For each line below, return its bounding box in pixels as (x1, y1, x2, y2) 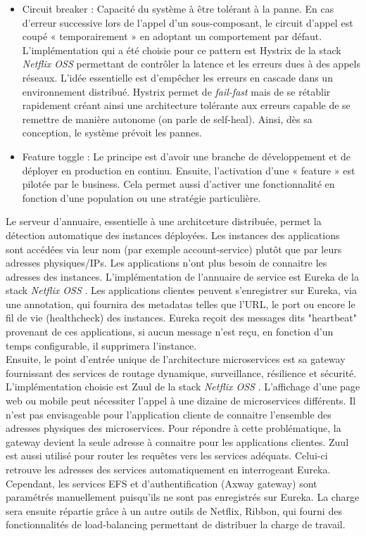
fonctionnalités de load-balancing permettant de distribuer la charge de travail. (6, 517, 346, 532)
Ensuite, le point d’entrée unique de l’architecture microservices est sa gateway (6, 352, 346, 366)
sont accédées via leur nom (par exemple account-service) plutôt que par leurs (6, 241, 342, 256)
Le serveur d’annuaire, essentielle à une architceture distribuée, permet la (6, 214, 322, 229)
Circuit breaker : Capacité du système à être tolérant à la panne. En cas (22, 1, 334, 15)
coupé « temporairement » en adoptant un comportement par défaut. (22, 29, 322, 44)
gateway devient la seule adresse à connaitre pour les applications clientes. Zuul (6, 434, 349, 449)
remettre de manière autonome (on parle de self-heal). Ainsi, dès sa (22, 111, 313, 126)
